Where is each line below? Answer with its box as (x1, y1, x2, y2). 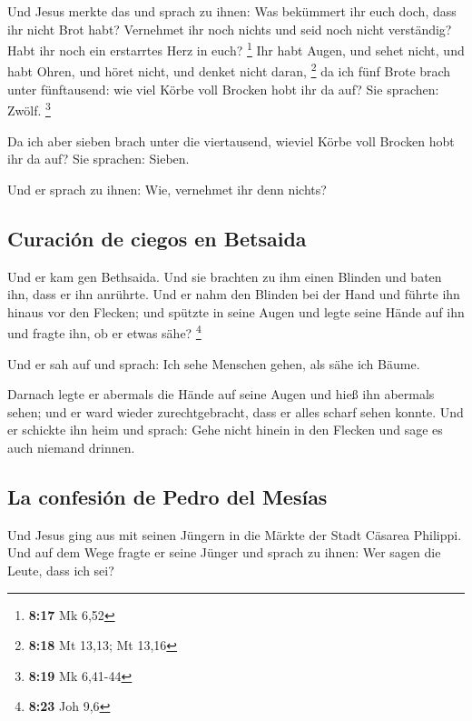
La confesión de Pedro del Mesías (7, 482, 328, 510)
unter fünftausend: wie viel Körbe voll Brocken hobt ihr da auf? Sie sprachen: (7, 79, 439, 98)
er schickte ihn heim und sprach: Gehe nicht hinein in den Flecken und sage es (7, 420, 443, 439)
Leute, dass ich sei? (7, 560, 114, 579)
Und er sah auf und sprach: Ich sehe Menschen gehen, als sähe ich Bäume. (7, 354, 420, 373)
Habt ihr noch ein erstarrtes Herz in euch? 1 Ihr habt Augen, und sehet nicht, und (7, 38, 465, 59)
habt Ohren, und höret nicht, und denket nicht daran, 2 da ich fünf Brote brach (7, 59, 451, 81)
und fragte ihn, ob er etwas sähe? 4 (7, 321, 202, 342)
